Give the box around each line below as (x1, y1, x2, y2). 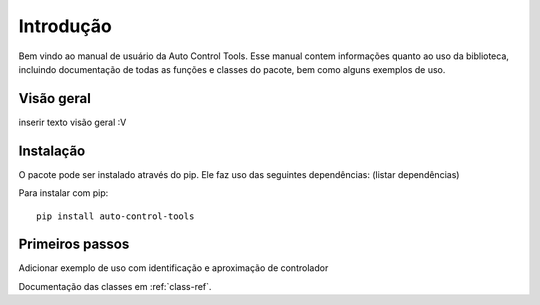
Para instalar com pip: (18, 187, 109, 199)
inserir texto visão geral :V (18, 116, 127, 128)
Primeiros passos (18, 236, 130, 253)
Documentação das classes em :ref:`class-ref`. (18, 280, 212, 292)
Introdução (18, 15, 112, 37)
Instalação (18, 142, 86, 159)
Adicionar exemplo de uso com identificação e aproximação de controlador (18, 262, 329, 274)
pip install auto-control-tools (36, 210, 195, 222)
